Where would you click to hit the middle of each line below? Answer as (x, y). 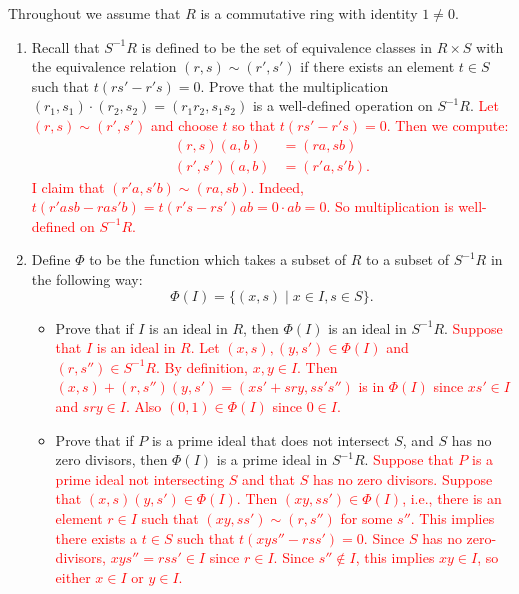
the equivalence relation (104, 66)
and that (268, 478)
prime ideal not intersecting (140, 478)
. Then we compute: (447, 124)
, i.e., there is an (452, 498)
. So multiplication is (390, 206)
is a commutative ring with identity (309, 13)
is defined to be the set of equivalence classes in (286, 46)
